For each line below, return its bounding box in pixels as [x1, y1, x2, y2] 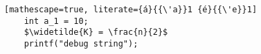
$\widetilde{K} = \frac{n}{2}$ [24, 27, 168, 38]
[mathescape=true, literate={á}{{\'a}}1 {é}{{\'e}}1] [4, 5, 258, 14]
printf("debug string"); [24, 38, 138, 49]
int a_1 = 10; [24, 16, 89, 26]
